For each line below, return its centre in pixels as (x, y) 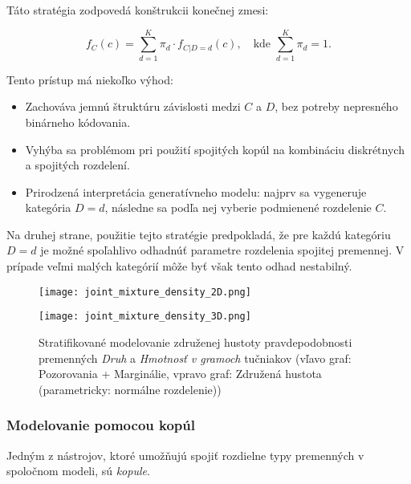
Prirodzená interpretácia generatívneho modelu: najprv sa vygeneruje (196, 191)
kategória (48, 207)
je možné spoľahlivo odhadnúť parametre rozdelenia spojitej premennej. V (222, 250)
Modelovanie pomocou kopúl (101, 425)
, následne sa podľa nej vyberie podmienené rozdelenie (238, 207)
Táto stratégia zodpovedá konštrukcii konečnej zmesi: (138, 10)
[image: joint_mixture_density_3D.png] (145, 317)
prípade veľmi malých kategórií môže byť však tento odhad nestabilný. (179, 266)
